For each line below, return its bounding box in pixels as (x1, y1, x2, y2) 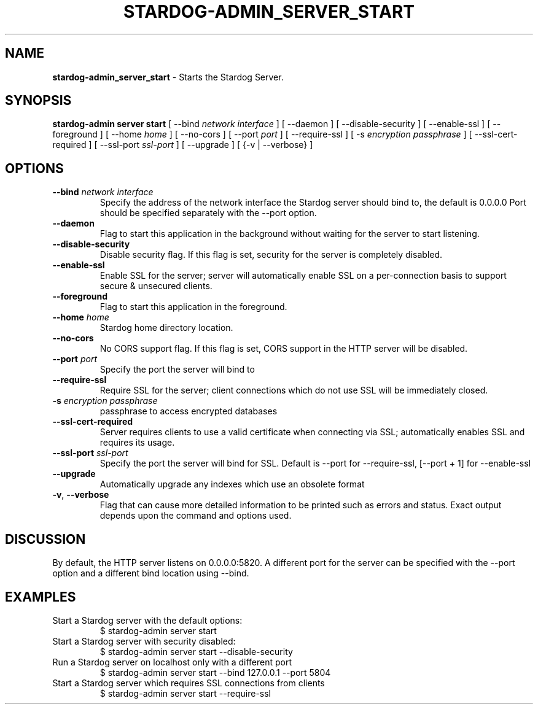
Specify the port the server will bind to (99, 364, 255, 375)
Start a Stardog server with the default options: (52, 614, 243, 626)
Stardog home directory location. (99, 322, 233, 333)
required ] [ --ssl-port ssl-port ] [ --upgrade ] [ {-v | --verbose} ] (52, 139, 313, 150)
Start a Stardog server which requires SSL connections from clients (52, 677, 325, 688)
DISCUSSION (5, 531, 86, 547)
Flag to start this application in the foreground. (99, 301, 287, 312)
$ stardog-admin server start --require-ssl (99, 688, 271, 699)
